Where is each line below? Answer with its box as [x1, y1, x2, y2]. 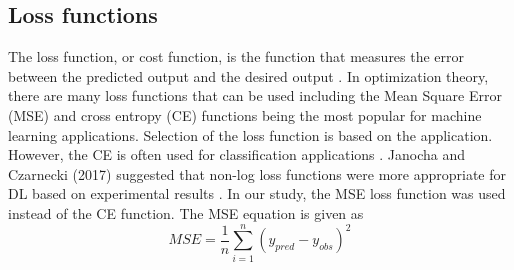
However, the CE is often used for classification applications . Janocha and [8, 144, 466, 165]
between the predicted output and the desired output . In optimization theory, [8, 65, 489, 86]
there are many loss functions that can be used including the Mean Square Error [8, 85, 502, 106]
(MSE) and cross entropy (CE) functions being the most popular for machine [8, 104, 482, 125]
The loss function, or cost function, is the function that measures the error [8, 46, 465, 67]
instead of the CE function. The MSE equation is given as [8, 202, 364, 223]
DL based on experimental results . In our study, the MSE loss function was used [8, 183, 506, 204]
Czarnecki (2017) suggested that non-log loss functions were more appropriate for [8, 163, 506, 184]
